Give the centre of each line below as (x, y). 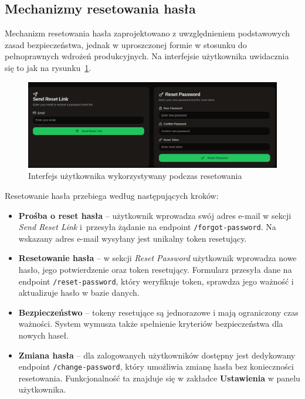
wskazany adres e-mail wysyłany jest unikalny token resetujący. (133, 238)
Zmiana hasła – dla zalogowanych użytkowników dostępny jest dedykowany (157, 355)
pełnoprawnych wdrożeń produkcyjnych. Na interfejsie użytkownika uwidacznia (147, 56)
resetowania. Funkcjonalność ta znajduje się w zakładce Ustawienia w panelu (159, 378)
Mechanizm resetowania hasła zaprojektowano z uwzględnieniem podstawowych (148, 33)
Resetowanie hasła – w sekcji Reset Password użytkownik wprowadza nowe (157, 258)
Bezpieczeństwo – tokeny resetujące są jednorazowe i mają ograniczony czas (158, 312)
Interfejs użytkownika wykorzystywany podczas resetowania (135, 176)
